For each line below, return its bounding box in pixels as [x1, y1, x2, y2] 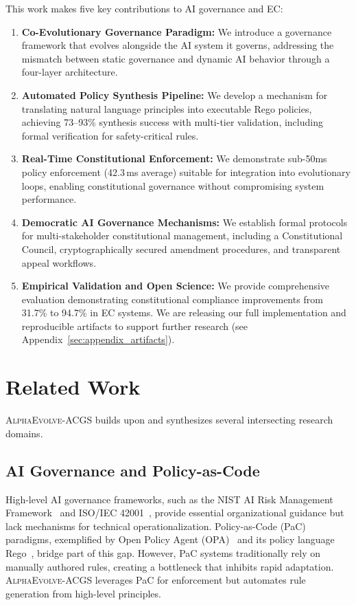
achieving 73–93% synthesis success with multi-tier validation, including [21, 115, 323, 129]
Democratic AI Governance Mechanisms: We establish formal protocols [21, 214, 348, 229]
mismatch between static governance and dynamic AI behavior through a [21, 51, 330, 65]
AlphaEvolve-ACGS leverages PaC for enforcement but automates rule [5, 573, 306, 587]
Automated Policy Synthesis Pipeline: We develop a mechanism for [21, 87, 328, 102]
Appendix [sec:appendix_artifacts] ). [21, 332, 175, 346]
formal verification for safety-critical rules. [21, 128, 199, 142]
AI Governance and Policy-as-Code [5, 459, 260, 481]
